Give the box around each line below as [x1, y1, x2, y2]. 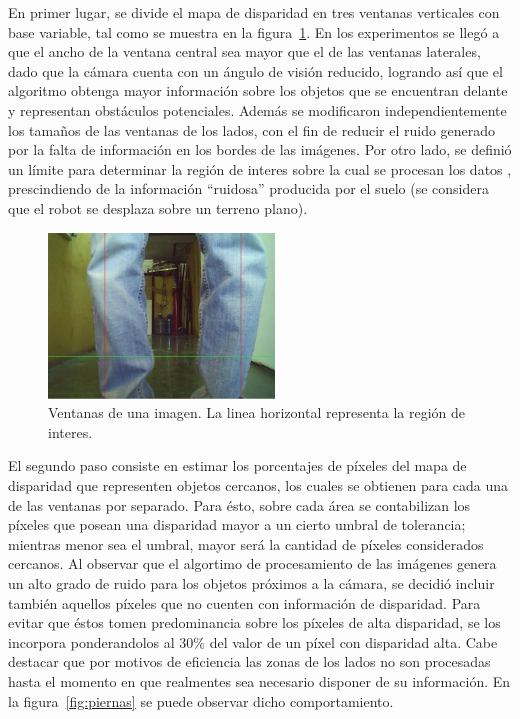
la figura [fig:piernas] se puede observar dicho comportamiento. [8, 690, 394, 711]
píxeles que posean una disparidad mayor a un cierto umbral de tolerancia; [8, 514, 466, 535]
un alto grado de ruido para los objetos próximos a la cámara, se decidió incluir [8, 573, 495, 594]
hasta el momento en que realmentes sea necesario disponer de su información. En [8, 671, 511, 692]
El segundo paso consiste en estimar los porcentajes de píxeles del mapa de [8, 455, 467, 476]
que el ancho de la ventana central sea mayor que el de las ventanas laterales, [8, 41, 481, 62]
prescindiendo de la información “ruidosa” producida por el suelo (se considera [8, 178, 489, 199]
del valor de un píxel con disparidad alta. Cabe [209, 631, 498, 652]
